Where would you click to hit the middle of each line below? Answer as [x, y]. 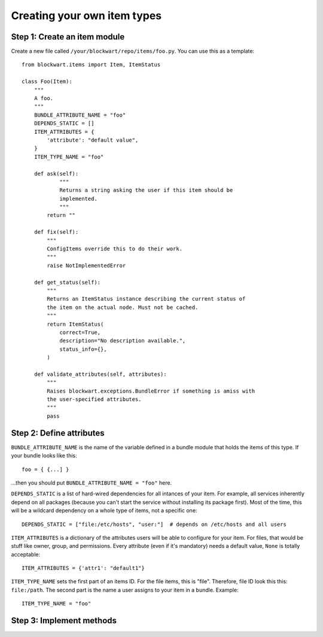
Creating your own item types [86, 16]
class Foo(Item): [47, 82]
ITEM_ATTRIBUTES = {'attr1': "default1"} [83, 568]
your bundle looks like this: [44, 456]
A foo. [44, 98]
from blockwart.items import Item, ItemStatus [91, 65]
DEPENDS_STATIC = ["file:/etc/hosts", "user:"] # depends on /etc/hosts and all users [154, 524]
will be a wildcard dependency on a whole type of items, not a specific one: [104, 510]
